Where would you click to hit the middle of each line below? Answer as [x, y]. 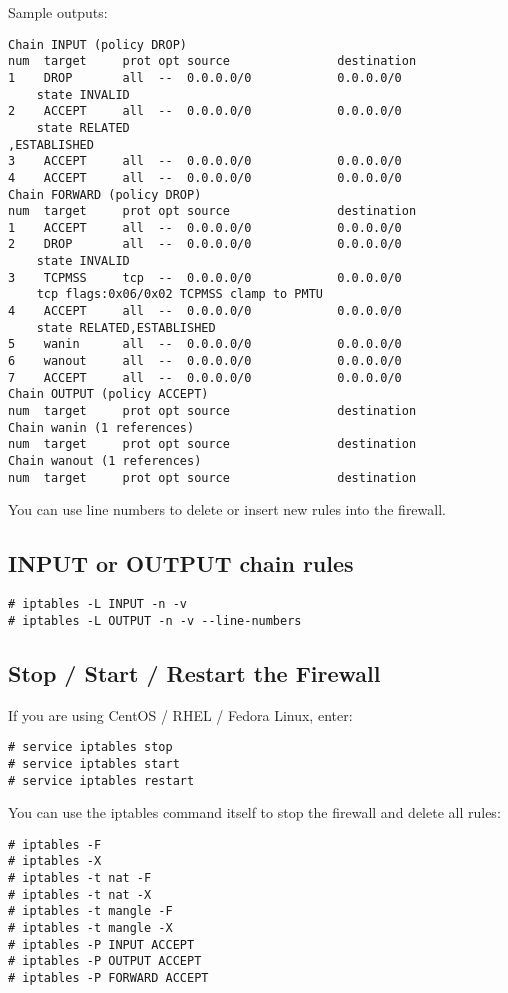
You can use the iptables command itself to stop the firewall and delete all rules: [254, 812]
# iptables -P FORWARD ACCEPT [108, 978]
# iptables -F [55, 844]
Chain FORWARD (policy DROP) [105, 194]
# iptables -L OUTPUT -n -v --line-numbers [155, 620]
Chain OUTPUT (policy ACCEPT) [108, 394]
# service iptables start [94, 763]
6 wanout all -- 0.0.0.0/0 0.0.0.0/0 [205, 361]
